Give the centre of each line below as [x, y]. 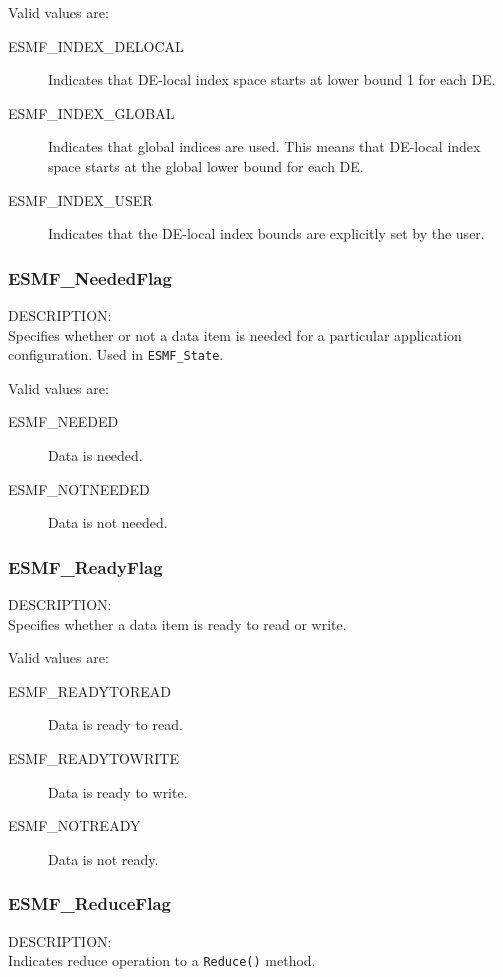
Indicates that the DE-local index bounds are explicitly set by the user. [266, 233]
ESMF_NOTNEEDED [79, 488]
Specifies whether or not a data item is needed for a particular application [235, 334]
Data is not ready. [103, 858]
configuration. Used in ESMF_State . [116, 354]
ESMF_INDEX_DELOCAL [96, 45]
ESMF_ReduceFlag [89, 903]
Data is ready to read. [115, 724]
